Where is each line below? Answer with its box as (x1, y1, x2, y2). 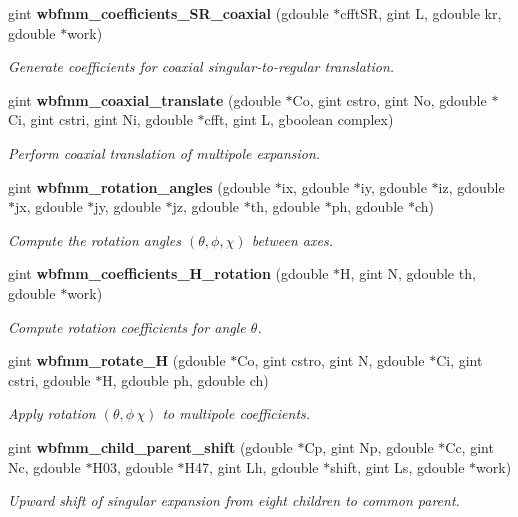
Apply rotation (8, 403, 96, 424)
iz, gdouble (438, 176, 505, 197)
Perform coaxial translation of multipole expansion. (8, 142, 321, 163)
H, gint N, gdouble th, (340, 263, 476, 284)
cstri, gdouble (8, 369, 91, 390)
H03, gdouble (92, 456, 173, 477)
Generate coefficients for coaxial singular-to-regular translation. (8, 56, 395, 77)
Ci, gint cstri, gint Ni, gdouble (8, 109, 193, 130)
